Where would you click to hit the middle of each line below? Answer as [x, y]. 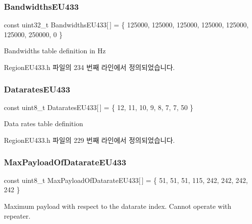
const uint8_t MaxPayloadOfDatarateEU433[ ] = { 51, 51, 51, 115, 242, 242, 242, [126, 180]
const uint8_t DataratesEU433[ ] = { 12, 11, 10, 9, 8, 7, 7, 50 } [99, 107]
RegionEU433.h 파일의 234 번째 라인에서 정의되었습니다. [90, 67]
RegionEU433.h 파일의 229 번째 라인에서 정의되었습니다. [90, 140]
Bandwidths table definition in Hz [55, 51]
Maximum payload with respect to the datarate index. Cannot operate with [118, 206]
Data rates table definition [44, 123]
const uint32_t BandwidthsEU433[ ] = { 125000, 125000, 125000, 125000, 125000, [126, 25]
